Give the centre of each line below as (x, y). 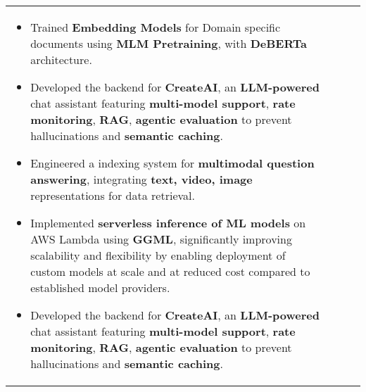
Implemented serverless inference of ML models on (168, 223)
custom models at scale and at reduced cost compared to (170, 271)
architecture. (61, 59)
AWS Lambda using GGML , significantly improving (161, 239)
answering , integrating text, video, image (141, 179)
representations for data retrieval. (113, 195)
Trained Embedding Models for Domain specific (156, 27)
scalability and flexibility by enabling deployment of (158, 255)
